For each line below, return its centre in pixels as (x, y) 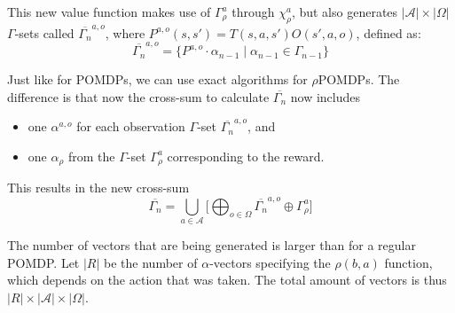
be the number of (151, 262)
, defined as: (388, 32)
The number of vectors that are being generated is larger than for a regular (212, 244)
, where (125, 32)
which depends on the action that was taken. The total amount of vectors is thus (227, 280)
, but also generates (345, 12)
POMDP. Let (43, 262)
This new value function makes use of (109, 12)
